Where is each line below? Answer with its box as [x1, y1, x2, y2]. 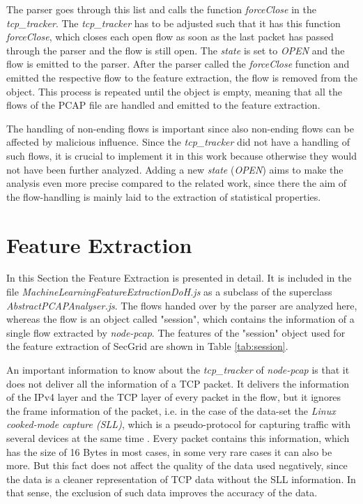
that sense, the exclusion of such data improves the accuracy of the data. [6, 485, 318, 500]
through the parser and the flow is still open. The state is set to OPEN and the [6, 43, 345, 57]
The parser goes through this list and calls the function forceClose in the [6, 2, 316, 16]
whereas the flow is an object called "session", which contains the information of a [6, 312, 355, 326]
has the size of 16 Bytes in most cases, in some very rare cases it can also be [6, 444, 332, 459]
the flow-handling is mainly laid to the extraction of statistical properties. [6, 189, 321, 204]
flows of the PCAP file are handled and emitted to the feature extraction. [6, 98, 320, 112]
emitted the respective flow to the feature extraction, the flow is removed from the [6, 70, 357, 84]
